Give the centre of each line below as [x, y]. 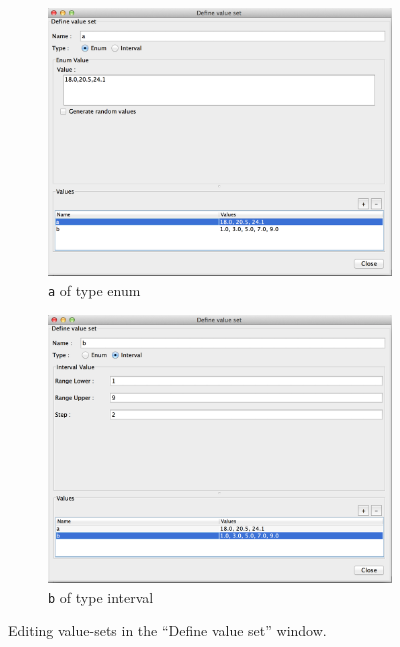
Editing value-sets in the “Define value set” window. [167, 630]
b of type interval [101, 596]
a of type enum [94, 290]
